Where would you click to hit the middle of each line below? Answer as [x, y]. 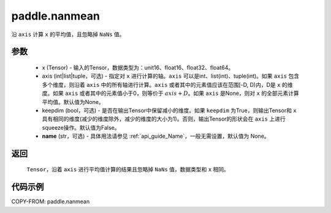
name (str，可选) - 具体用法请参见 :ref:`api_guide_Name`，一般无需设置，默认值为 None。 [156, 136]
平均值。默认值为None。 [73, 102]
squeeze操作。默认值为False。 [81, 127]
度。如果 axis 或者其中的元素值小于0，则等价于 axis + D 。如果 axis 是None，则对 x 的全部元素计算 [171, 93]
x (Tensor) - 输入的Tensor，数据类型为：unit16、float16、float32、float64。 [138, 67]
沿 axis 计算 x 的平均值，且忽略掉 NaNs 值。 [68, 34]
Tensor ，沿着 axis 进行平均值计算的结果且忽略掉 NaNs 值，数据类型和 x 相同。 [128, 170]
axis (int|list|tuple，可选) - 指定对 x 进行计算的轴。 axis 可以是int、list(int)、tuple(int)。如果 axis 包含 [171, 76]
